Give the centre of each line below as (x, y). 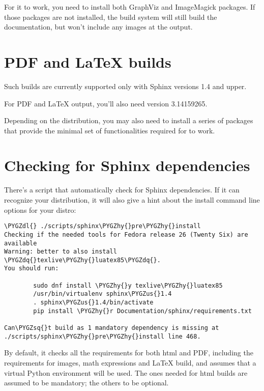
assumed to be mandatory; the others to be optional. (86, 383)
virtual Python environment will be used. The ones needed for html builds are (126, 372)
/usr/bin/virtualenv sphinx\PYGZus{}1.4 (102, 294)
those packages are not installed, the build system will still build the (111, 17)
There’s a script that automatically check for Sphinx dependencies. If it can (122, 190)
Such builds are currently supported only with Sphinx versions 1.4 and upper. (125, 86)
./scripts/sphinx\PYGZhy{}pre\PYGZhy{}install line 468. (102, 336)
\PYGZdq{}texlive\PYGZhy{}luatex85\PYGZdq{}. (82, 260)
